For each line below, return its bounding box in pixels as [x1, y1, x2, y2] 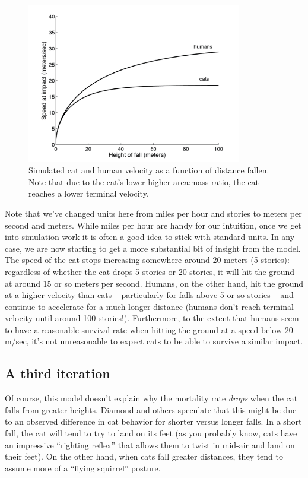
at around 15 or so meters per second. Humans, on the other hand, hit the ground [5, 277, 304, 289]
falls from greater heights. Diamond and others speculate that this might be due [5, 403, 297, 416]
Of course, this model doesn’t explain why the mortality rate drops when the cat [5, 392, 298, 404]
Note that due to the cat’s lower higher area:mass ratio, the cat [28, 175, 259, 188]
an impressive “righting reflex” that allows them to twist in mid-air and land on [5, 438, 295, 451]
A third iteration [5, 364, 110, 382]
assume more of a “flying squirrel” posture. [5, 461, 161, 474]
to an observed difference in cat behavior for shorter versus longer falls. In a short [5, 415, 302, 428]
